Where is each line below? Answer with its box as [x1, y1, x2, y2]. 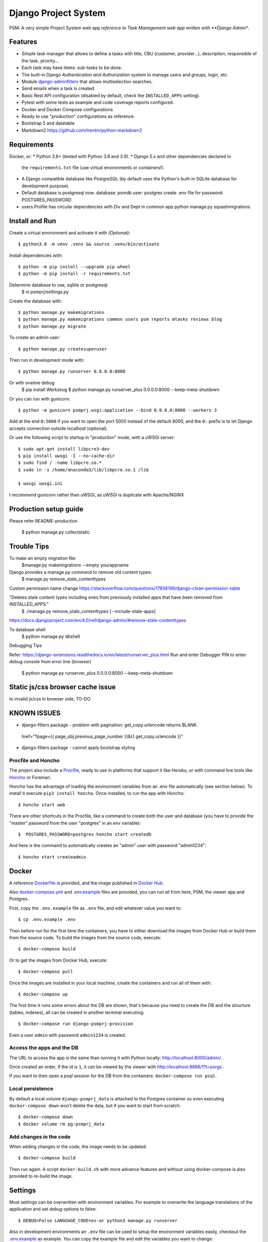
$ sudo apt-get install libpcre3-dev [18, 446, 110, 452]
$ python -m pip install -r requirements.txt [18, 271, 131, 277]
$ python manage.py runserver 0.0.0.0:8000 [18, 369, 126, 375]
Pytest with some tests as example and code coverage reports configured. [21, 99, 174, 105]
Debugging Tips [9, 642, 42, 648]
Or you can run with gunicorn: [9, 395, 70, 402]
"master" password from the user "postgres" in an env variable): [9, 820, 141, 826]
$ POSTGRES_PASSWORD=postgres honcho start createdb [18, 831, 151, 837]
